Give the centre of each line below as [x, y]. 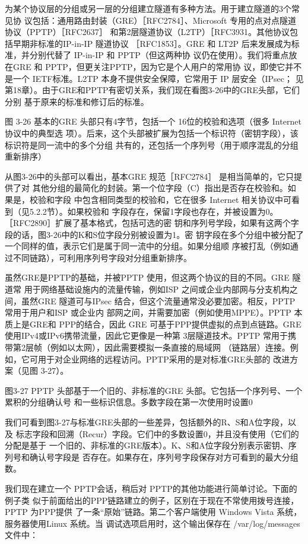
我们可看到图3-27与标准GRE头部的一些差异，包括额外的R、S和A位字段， [147, 422]
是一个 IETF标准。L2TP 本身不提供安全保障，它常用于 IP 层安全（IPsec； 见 [154, 78]
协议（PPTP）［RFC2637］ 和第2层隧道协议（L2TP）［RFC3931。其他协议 [147, 32]
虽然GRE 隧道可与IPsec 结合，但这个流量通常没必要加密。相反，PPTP [158, 300]
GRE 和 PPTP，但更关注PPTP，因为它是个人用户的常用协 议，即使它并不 [157, 66]
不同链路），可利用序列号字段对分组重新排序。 [102, 257]
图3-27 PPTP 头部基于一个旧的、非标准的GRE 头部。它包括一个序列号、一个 [154, 390]
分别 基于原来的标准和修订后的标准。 [77, 101]
